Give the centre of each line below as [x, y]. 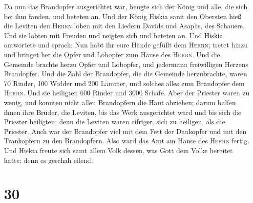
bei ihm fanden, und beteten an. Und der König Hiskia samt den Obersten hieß [123, 16]
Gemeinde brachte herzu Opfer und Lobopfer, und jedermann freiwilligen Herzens [126, 64]
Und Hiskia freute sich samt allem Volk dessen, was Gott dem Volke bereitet [118, 150]
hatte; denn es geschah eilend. [49, 160]
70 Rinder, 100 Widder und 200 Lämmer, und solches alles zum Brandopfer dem [124, 83]
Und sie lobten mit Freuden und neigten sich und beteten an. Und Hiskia [114, 35]
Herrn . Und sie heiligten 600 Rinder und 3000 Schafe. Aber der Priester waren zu [127, 93]
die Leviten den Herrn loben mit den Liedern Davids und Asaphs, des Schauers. [124, 26]
